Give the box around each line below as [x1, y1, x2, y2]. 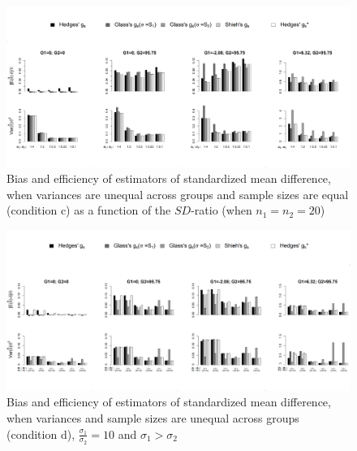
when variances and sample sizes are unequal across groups [6, 409, 299, 426]
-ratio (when [191, 202, 252, 219]
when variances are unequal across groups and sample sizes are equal [6, 185, 349, 202]
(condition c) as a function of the [6, 202, 171, 219]
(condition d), [6, 425, 75, 442]
